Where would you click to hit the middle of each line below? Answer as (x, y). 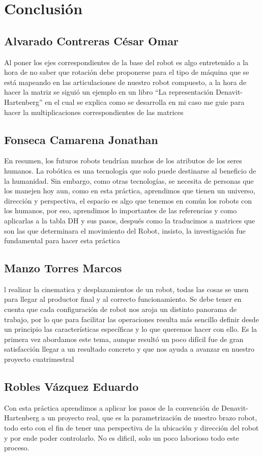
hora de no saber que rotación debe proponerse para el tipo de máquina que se (127, 72)
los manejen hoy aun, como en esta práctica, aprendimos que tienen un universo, (130, 191)
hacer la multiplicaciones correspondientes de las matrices (94, 112)
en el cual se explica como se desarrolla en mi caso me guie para (145, 102)
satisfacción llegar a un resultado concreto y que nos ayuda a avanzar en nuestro (129, 349)
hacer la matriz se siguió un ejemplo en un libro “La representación (109, 92)
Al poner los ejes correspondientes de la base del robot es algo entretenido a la (126, 62)
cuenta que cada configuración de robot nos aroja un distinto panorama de (120, 309)
